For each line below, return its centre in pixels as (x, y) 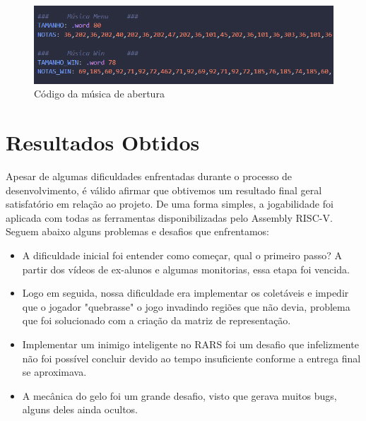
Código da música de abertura (99, 94)
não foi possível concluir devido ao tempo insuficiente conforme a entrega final (191, 358)
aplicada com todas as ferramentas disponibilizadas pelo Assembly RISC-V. (169, 217)
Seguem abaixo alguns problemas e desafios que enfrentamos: (138, 231)
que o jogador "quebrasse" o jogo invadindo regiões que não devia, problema (186, 306)
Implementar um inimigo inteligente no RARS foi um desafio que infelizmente (190, 344)
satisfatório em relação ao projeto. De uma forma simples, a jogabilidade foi (170, 204)
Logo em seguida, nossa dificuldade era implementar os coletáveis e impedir (185, 293)
